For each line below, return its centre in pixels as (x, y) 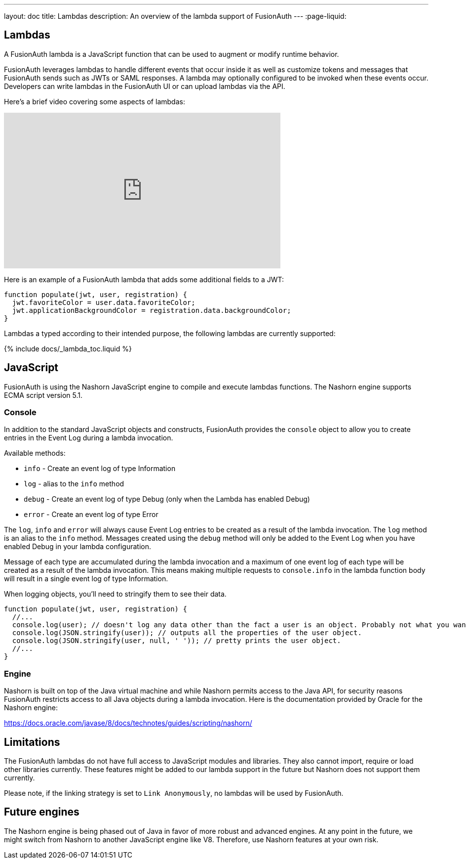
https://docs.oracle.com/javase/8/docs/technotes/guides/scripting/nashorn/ (128, 723)
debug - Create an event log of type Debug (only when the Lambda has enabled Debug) (167, 499)
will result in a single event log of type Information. (86, 579)
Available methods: (35, 453)
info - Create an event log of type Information (100, 469)
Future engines (42, 812)
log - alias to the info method (74, 484)
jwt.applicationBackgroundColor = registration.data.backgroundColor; (152, 310)
